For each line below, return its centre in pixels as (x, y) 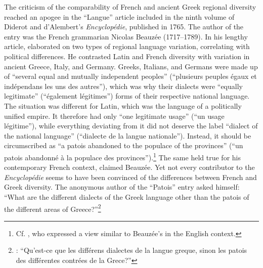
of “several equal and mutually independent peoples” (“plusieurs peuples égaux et (130, 76)
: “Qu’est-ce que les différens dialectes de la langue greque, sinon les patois (131, 250)
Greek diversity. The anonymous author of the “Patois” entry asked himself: (122, 187)
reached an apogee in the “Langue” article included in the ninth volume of (119, 16)
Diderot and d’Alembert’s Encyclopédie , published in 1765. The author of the (124, 27)
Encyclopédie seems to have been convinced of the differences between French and (130, 177)
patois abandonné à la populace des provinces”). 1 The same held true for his (122, 156)
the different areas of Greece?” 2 (53, 208)
